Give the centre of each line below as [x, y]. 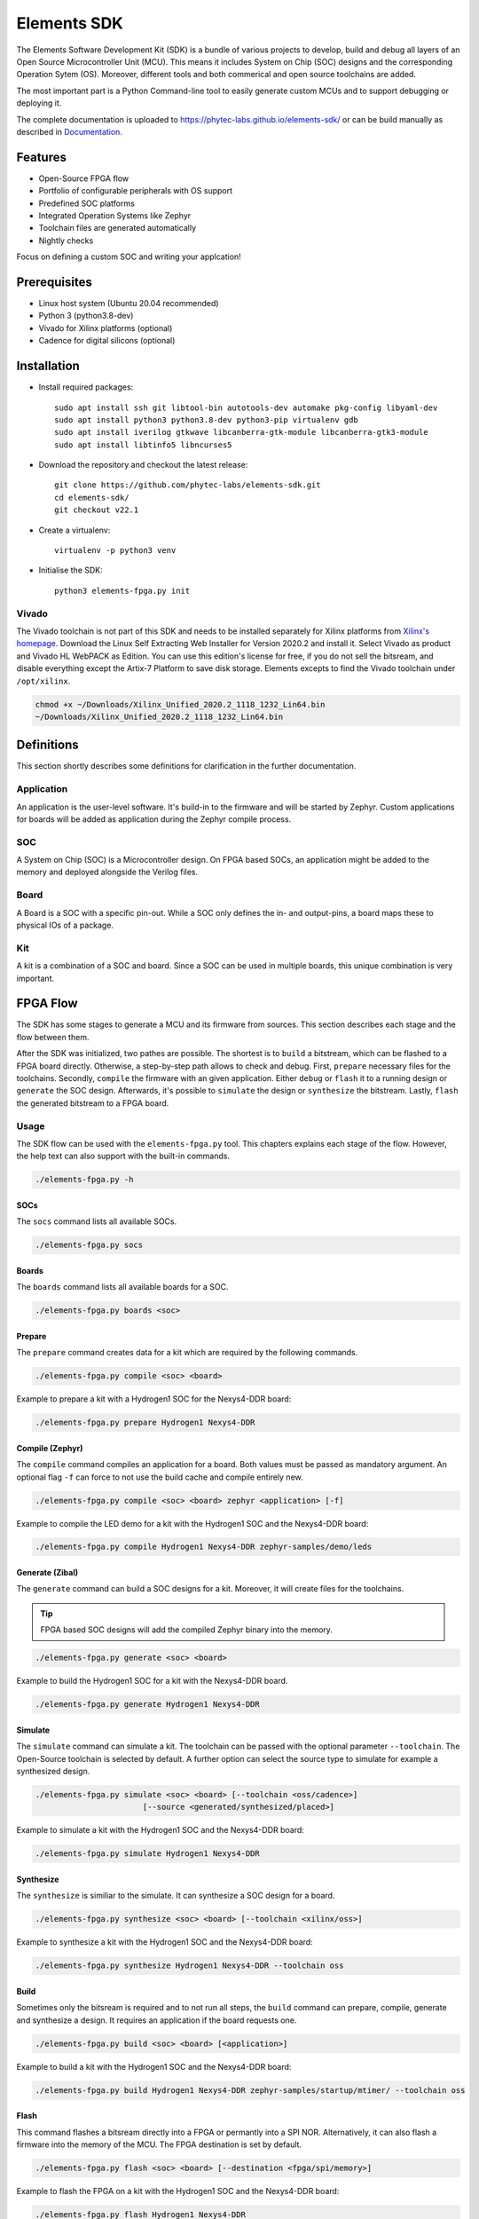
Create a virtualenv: [75, 530]
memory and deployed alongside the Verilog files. [107, 872]
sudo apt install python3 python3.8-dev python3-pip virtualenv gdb [206, 420]
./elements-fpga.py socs [89, 1245]
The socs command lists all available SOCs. [97, 1221]
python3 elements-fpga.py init [122, 591]
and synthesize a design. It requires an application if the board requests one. [157, 2020]
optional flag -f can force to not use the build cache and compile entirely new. [160, 1477]
